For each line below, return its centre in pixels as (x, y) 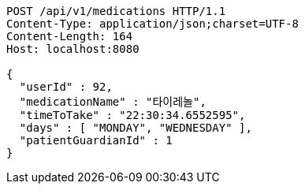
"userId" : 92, (66, 87)
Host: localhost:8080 (73, 49)
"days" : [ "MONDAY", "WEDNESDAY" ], (136, 128)
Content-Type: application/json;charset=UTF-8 (152, 24)
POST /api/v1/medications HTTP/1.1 (116, 11)
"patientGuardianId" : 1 (96, 140)
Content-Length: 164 (70, 36)
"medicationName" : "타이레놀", (113, 102)
